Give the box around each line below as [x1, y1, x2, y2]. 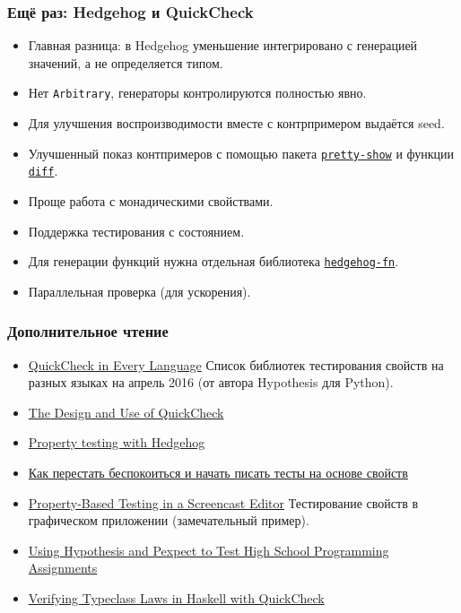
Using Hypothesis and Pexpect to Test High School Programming [28, 540, 389, 559]
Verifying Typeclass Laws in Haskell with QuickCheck [28, 588, 325, 607]
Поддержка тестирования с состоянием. [28, 221, 245, 240]
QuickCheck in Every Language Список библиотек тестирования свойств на [28, 355, 444, 374]
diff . [28, 161, 58, 180]
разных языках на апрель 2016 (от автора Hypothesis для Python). [28, 373, 394, 392]
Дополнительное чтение [7, 320, 169, 342]
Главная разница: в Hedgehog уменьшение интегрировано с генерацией [28, 36, 418, 55]
